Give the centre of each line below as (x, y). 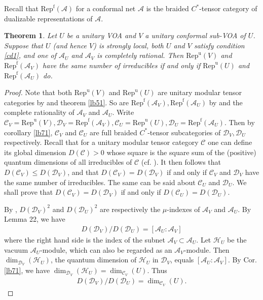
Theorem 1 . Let (31, 35)
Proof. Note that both (38, 92)
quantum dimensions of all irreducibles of (68, 162)
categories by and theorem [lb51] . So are (67, 102)
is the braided (167, 8)
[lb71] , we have (27, 270)
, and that (83, 172)
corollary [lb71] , (28, 132)
